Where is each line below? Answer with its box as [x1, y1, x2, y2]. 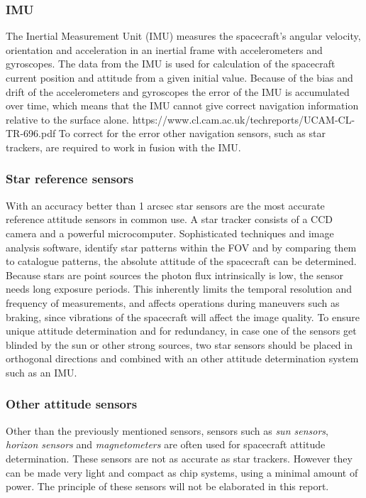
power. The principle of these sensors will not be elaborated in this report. [6, 479, 329, 494]
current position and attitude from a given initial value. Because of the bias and [6, 70, 353, 85]
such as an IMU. [6, 364, 77, 379]
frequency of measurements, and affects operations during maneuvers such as [6, 295, 340, 310]
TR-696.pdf [6, 126, 56, 141]
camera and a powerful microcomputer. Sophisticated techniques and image [6, 225, 334, 240]
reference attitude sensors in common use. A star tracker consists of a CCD [6, 212, 333, 227]
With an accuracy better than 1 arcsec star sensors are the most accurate [6, 197, 325, 212]
